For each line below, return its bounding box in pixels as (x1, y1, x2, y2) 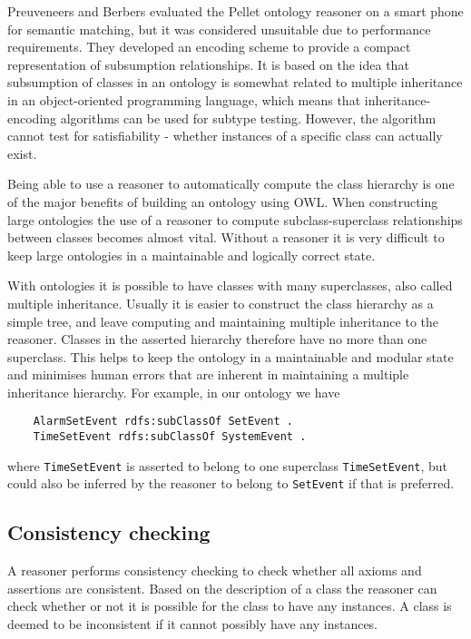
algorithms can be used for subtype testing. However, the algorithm (60, 108, 437, 127)
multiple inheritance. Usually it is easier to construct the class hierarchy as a (7, 293, 434, 312)
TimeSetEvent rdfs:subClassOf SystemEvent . (33, 430, 307, 444)
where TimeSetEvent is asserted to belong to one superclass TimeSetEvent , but (7, 456, 448, 475)
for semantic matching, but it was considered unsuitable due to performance (7, 19, 431, 38)
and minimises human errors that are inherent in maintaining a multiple (7, 365, 409, 384)
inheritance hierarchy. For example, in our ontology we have (7, 382, 340, 401)
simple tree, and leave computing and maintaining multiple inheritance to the (7, 311, 439, 330)
